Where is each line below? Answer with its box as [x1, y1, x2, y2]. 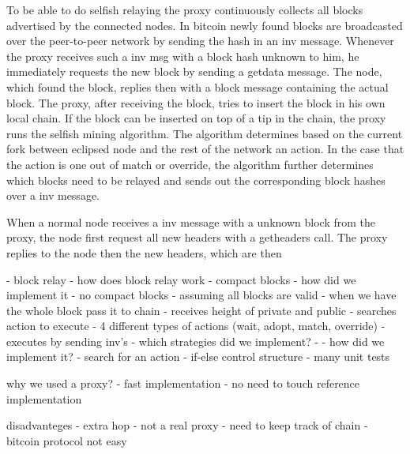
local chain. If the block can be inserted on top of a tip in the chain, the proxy [6, 110, 386, 126]
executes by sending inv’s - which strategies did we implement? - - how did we [6, 332, 385, 349]
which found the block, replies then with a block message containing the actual [6, 78, 389, 95]
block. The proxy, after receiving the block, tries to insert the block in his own [6, 94, 386, 111]
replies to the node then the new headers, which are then [6, 244, 282, 261]
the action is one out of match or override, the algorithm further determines [6, 156, 374, 172]
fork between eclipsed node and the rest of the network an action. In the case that [6, 141, 404, 157]
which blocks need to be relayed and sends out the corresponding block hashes [6, 171, 386, 188]
